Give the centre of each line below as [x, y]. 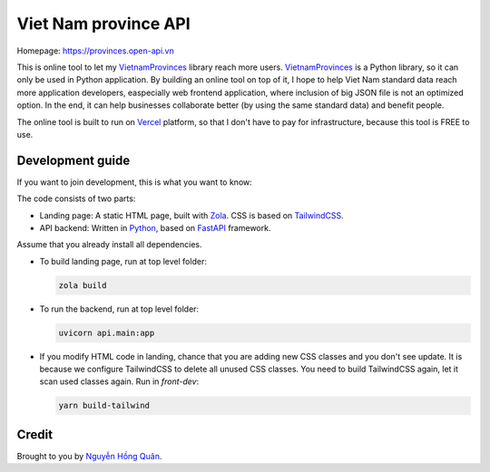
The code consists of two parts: [76, 198]
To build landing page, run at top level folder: [123, 261]
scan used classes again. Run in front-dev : [119, 381]
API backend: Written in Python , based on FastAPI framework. [155, 227]
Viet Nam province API [103, 24]
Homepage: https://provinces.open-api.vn [95, 51]
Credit [35, 434]
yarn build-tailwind [104, 406]
